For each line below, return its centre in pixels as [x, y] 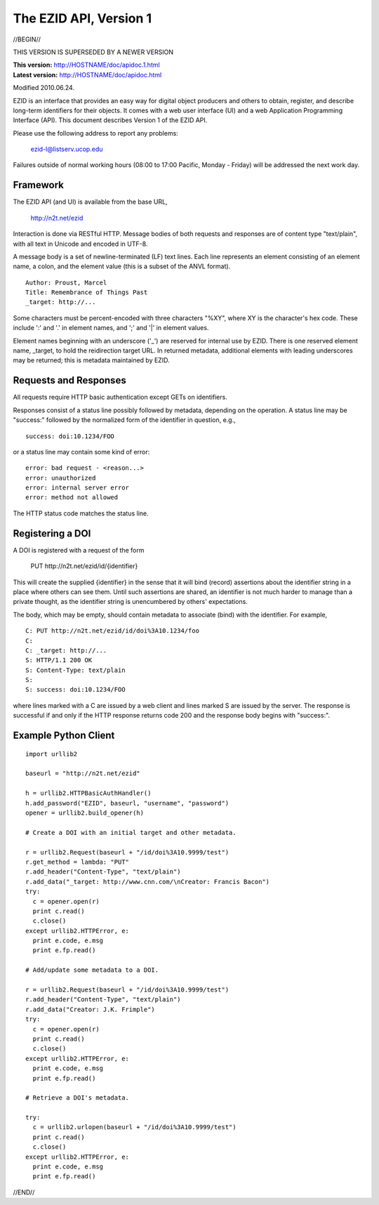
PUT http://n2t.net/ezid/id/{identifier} [84, 566]
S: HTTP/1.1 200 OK [59, 660]
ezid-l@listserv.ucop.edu [67, 149]
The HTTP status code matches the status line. [81, 513]
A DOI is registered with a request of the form [79, 550]
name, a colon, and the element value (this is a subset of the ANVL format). [122, 266]
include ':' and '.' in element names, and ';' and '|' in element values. [111, 328]
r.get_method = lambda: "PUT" [78, 862]
